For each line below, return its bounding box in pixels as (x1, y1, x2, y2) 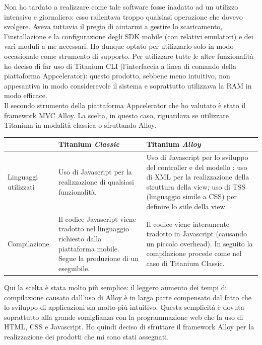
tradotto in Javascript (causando (146, 228, 247, 239)
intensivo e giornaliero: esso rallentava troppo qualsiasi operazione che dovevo (4, 11, 243, 22)
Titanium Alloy (146, 139, 201, 149)
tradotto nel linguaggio (58, 223, 129, 234)
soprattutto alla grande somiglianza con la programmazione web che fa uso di (4, 311, 243, 322)
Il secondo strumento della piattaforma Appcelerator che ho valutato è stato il (4, 100, 246, 110)
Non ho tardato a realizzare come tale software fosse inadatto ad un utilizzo (4, 2, 238, 12)
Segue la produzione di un (58, 253, 139, 264)
